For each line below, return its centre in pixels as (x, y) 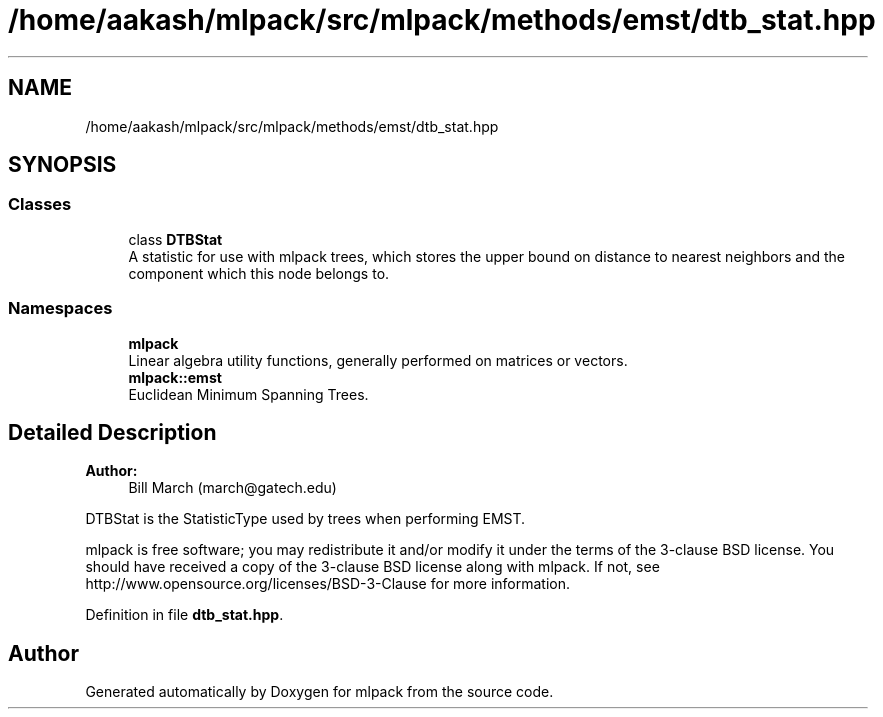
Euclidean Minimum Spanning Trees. (248, 394)
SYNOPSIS (62, 165)
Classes (40, 204)
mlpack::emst (175, 377)
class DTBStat (175, 239)
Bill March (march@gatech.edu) (232, 488)
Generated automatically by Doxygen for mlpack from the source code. (319, 692)
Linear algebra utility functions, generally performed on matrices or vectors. (378, 360)
